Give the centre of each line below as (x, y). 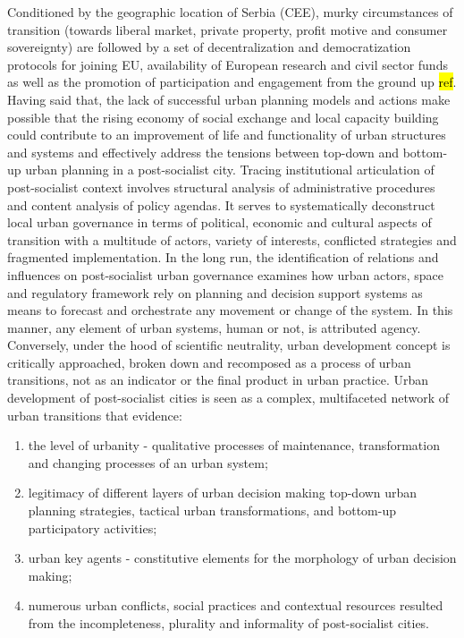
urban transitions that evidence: (95, 415)
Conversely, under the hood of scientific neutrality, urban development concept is (229, 345)
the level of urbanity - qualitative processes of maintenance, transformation (234, 445)
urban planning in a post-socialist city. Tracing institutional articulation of (230, 170)
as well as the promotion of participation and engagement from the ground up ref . (232, 82)
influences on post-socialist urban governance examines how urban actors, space (225, 274)
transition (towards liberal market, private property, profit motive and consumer (228, 29)
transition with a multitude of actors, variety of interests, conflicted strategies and (232, 239)
